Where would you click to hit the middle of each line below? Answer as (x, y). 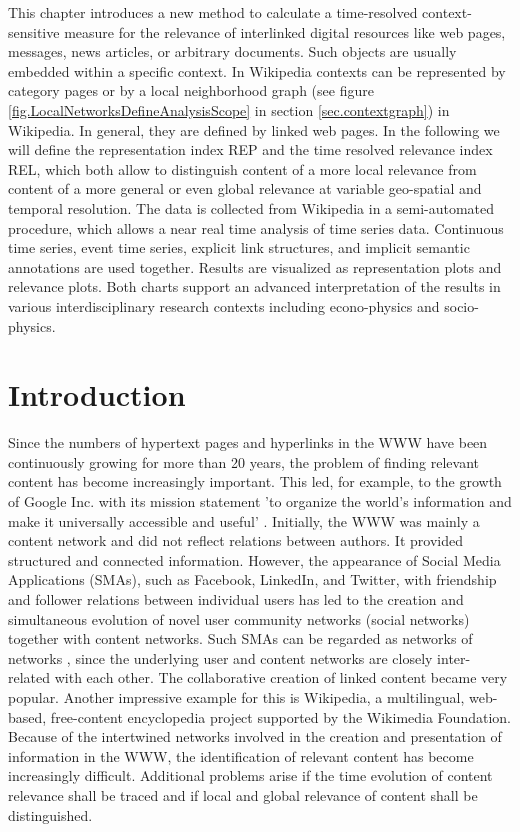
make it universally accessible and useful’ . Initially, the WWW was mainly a (244, 520)
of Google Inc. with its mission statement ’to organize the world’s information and (260, 501)
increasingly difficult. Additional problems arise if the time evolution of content (250, 775)
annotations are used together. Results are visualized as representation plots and (255, 266)
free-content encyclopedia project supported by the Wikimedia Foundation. (280, 716)
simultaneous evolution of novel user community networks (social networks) (239, 618)
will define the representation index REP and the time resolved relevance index (250, 149)
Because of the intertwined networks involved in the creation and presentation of (255, 736)
